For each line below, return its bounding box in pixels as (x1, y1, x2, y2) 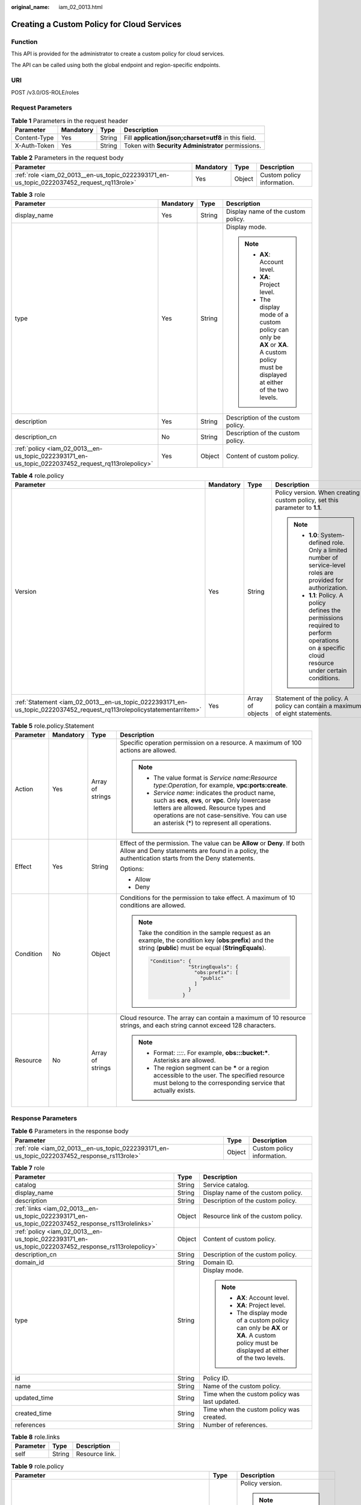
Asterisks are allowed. (153, 1057, 216, 1065)
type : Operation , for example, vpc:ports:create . (153, 781, 288, 789)
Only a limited (308, 546, 348, 554)
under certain (308, 666, 347, 675)
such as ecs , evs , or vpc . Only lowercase (153, 796, 271, 804)
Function (11, 37, 38, 46)
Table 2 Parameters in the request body (11, 154, 124, 162)
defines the (308, 606, 341, 615)
